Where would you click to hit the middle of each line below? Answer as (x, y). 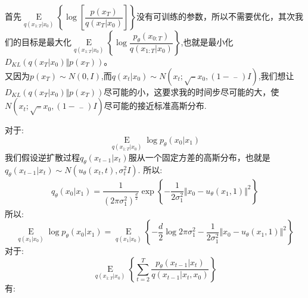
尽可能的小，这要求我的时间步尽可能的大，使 (192, 91)
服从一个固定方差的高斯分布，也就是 (199, 157)
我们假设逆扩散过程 (42, 157)
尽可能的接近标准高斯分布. (155, 106)
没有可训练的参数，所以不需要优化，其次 (215, 16)
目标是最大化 (46, 42)
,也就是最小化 (207, 42)
